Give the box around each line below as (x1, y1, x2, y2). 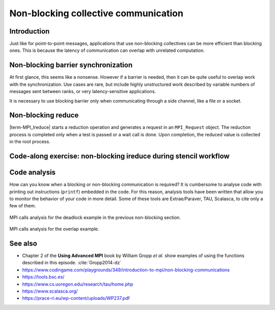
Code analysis (9, 168, 56, 177)
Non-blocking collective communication (9, 8, 183, 19)
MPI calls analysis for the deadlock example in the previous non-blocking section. (9, 214, 181, 221)
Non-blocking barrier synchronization (9, 61, 132, 70)
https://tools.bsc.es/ (22, 274, 65, 280)
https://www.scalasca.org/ (22, 288, 78, 294)
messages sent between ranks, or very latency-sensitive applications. (9, 88, 156, 95)
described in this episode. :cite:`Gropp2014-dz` (22, 260, 122, 266)
